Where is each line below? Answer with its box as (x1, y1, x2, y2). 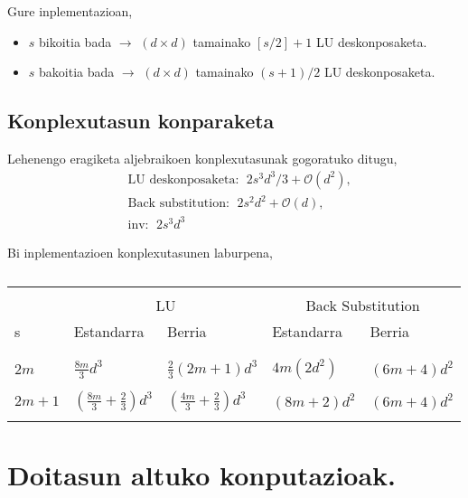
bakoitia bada (39, 62, 115, 81)
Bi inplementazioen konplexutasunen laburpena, (7, 242, 273, 261)
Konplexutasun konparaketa (7, 107, 275, 135)
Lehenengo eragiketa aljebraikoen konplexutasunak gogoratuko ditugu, (7, 148, 398, 167)
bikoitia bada (39, 32, 112, 51)
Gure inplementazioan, (7, 2, 133, 20)
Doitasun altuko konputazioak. (7, 456, 396, 493)
